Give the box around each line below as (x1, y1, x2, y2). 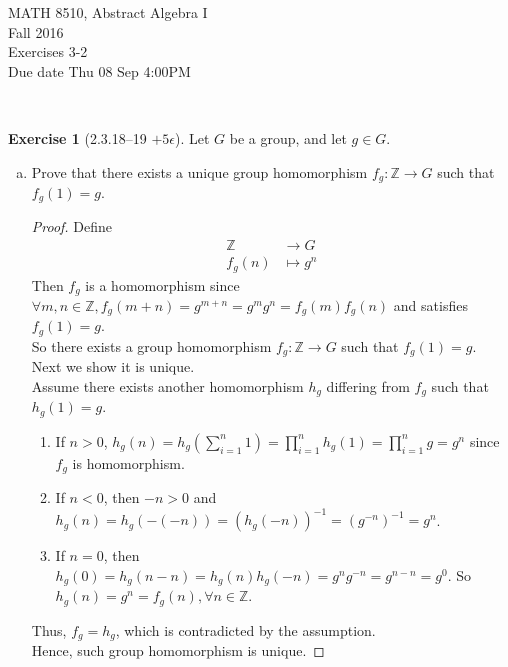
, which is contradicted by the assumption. (115, 619, 376, 640)
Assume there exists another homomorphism (31, 375, 304, 396)
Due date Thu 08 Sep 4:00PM (8, 60, 191, 81)
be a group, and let (229, 127, 347, 148)
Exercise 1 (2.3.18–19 (8, 127, 147, 148)
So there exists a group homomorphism (31, 335, 272, 356)
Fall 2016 (8, 21, 64, 42)
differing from (326, 375, 410, 396)
